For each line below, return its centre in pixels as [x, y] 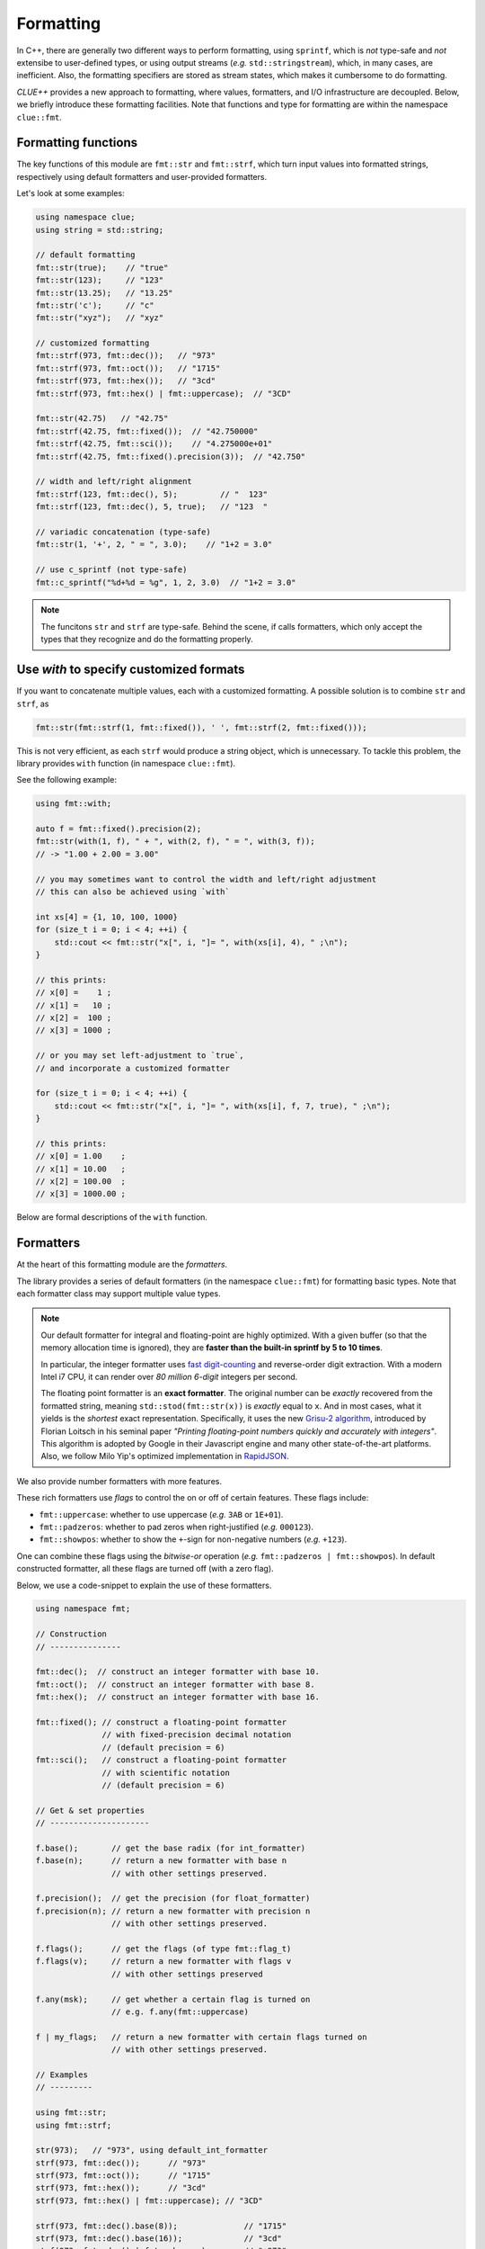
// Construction [71, 1634]
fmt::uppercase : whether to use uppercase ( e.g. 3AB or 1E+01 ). [161, 1514]
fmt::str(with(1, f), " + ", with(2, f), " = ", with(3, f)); [175, 842]
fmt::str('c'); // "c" [95, 305]
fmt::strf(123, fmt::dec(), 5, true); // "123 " [152, 507]
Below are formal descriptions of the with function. [112, 1217]
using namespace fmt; [83, 1609]
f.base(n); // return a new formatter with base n [161, 1861]
